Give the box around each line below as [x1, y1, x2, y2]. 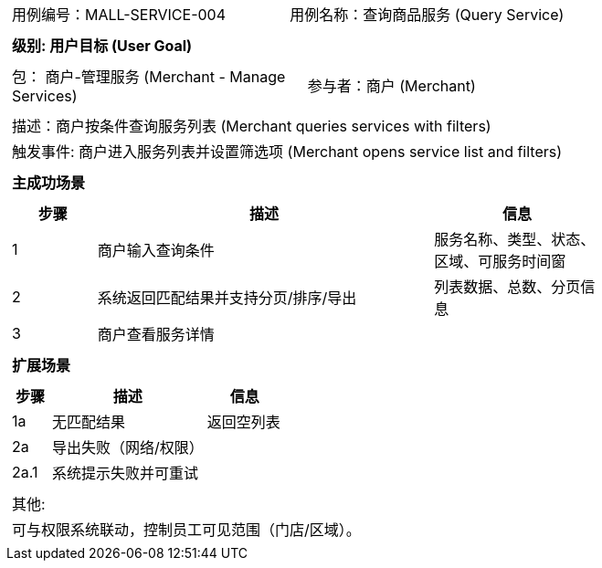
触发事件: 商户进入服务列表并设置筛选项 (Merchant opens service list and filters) [12, 142, 563, 161]
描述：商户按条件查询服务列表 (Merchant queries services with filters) [12, 117, 491, 135]
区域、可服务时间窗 [434, 252, 566, 270]
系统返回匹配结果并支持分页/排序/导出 [97, 289, 357, 307]
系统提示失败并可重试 [51, 464, 198, 482]
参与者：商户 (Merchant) [307, 77, 476, 95]
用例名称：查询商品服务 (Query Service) [290, 5, 565, 24]
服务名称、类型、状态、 [434, 230, 596, 248]
